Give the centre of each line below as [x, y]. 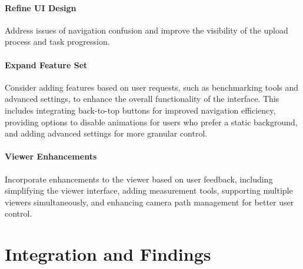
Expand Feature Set [46, 64]
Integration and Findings [108, 254]
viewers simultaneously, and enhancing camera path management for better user [149, 202]
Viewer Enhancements [51, 156]
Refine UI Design [41, 7]
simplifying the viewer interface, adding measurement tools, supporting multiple [149, 190]
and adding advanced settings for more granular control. [106, 133]
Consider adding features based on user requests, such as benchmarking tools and [152, 87]
